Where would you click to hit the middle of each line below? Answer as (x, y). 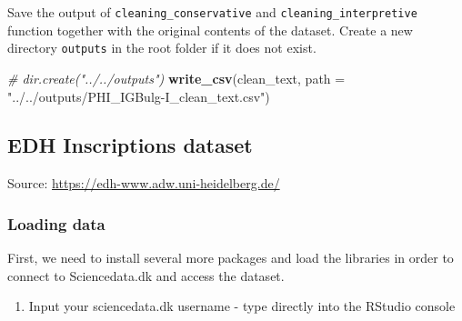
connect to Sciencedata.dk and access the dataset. (146, 275)
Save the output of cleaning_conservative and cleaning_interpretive (212, 12)
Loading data (56, 223)
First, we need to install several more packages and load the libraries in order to (231, 258)
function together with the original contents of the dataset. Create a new (210, 30)
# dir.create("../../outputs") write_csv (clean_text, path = (176, 78)
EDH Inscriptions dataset (130, 145)
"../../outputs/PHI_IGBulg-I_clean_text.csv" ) (139, 96)
